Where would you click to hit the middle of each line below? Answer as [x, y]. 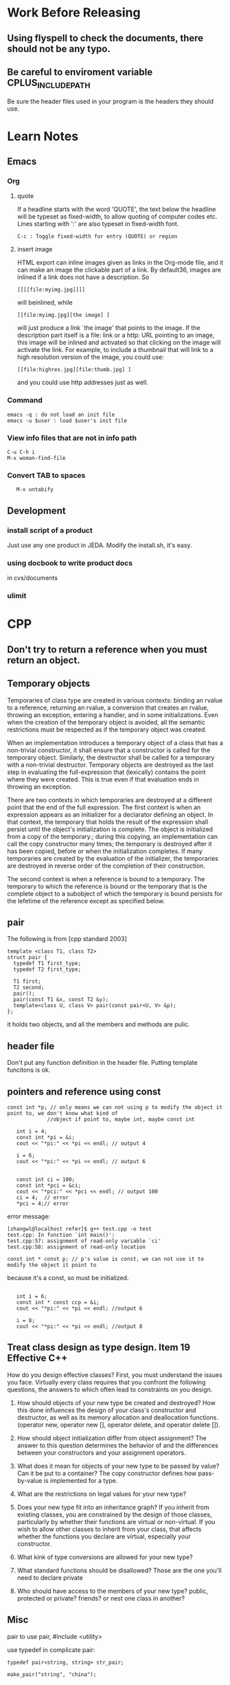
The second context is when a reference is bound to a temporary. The [106, 879]
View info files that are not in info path [72, 438]
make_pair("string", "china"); [52, 1674]
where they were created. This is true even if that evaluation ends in [103, 779]
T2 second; [29, 988]
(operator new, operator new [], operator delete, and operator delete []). [118, 1424]
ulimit [17, 596]
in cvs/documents [33, 578]
